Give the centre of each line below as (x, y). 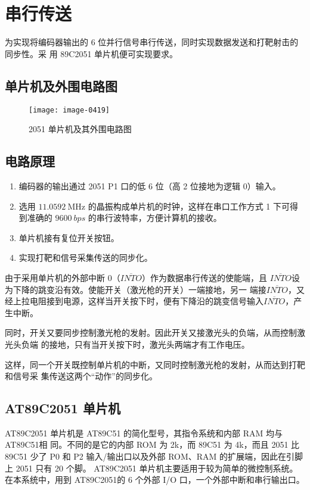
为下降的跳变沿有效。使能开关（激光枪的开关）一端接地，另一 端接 (136, 289)
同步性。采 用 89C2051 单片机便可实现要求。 (92, 53)
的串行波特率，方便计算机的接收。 (155, 218)
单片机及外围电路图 (61, 85)
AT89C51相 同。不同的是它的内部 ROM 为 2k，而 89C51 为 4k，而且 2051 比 (152, 444)
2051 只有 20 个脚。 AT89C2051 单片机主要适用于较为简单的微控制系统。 (157, 468)
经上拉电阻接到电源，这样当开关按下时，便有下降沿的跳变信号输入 (134, 301)
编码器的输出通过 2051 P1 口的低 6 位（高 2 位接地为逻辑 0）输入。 (150, 185)
